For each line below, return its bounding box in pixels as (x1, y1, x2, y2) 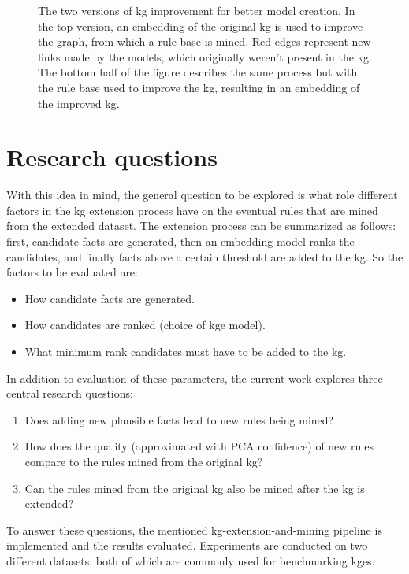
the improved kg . (38, 94, 120, 111)
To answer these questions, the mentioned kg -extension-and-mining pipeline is (6, 521, 382, 538)
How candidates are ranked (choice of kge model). (24, 317, 266, 333)
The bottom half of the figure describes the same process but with (38, 64, 358, 80)
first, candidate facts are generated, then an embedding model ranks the (6, 233, 355, 250)
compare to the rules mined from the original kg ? (24, 454, 263, 469)
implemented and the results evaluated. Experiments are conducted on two (6, 537, 368, 554)
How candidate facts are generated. (24, 290, 195, 306)
